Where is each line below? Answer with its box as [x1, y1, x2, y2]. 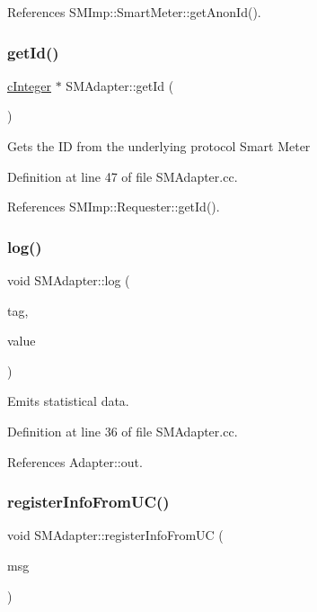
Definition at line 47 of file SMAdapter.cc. [7, 166, 238, 185]
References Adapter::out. [7, 452, 143, 471]
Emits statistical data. [7, 391, 129, 410]
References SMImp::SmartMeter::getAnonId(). [7, 3, 261, 21]
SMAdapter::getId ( [66, 76, 174, 94]
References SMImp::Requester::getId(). [7, 197, 220, 216]
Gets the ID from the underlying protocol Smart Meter [7, 137, 311, 155]
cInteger [7, 76, 52, 94]
